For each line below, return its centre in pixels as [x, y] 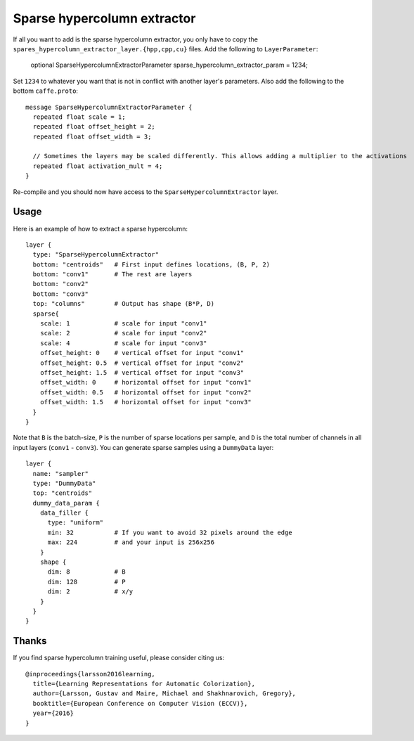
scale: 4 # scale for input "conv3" [123, 343]
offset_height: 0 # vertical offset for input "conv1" [142, 353]
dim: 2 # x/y [90, 592]
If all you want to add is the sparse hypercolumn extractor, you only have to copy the [135, 39]
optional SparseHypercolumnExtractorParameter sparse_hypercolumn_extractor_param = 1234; [169, 65]
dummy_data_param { [66, 503]
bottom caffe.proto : [46, 91]
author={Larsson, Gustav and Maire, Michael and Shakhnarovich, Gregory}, [164, 694]
